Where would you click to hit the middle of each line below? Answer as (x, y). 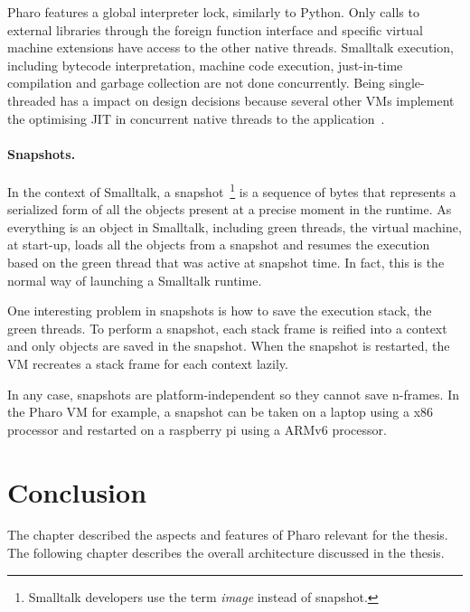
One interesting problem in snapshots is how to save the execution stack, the (220, 311)
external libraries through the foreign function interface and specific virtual (215, 29)
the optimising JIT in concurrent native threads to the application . (196, 118)
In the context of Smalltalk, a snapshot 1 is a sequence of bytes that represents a (232, 190)
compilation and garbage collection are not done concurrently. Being (197, 83)
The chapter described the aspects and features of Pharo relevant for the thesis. (228, 535)
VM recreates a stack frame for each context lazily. (148, 363)
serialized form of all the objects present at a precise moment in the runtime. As (230, 209)
